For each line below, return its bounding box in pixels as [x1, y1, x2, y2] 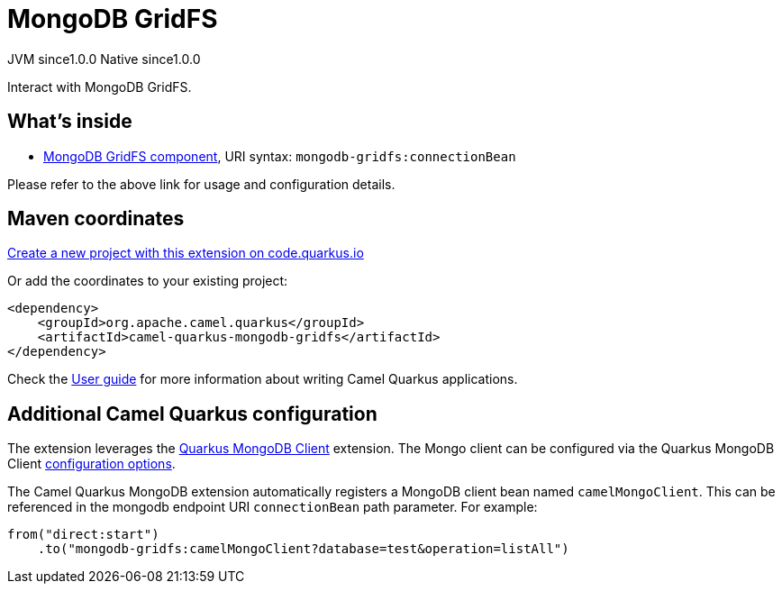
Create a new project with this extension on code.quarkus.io [7, 245, 364, 261]
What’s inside [7, 110, 132, 133]
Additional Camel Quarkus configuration [7, 402, 377, 425]
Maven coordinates [7, 207, 185, 231]
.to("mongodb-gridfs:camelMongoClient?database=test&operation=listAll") [37, 541, 569, 557]
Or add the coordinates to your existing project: [7, 273, 288, 289]
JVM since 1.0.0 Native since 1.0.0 [7, 50, 201, 67]
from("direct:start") [7, 527, 159, 542]
